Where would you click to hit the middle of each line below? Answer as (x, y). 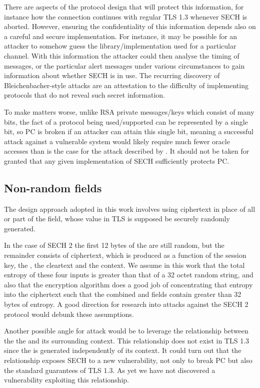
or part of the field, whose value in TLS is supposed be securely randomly (117, 219)
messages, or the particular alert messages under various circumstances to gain (124, 65)
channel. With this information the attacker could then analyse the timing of (122, 55)
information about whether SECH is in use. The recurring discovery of (112, 75)
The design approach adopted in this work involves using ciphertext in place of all (130, 209)
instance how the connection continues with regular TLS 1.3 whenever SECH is (126, 16)
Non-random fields (53, 187)
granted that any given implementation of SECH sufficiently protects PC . (117, 160)
